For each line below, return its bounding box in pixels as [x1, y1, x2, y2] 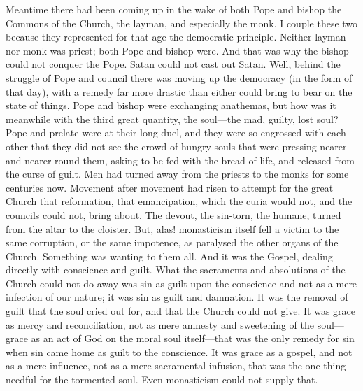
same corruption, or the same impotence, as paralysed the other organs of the [6, 235, 339, 250]
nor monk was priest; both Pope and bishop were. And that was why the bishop [6, 43, 349, 57]
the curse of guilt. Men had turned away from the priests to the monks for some [6, 166, 349, 181]
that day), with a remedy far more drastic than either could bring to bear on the [6, 84, 353, 99]
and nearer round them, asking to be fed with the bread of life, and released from [6, 152, 355, 167]
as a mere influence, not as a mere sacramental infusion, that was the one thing [6, 358, 346, 373]
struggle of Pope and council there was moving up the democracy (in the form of [6, 70, 353, 85]
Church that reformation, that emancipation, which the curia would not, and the [6, 194, 353, 208]
